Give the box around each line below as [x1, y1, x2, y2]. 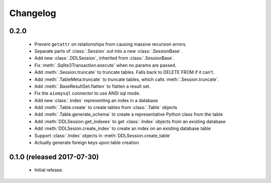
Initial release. [34, 167, 63, 173]
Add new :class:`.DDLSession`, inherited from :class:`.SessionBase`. [34, 55, 175, 61]
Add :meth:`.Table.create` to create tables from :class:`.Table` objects [34, 105, 178, 111]
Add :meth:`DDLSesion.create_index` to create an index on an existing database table [34, 126, 211, 132]
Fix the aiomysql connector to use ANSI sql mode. [34, 90, 141, 97]
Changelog [9, 8, 56, 19]
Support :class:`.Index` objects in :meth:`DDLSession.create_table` [34, 132, 172, 138]
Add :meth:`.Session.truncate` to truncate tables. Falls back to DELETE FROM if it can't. [34, 69, 214, 75]
